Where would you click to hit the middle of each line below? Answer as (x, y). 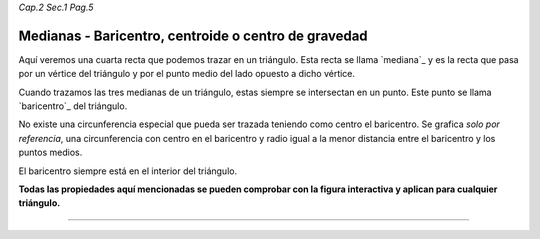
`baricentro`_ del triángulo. (73, 106)
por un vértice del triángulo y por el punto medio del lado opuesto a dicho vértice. (186, 74)
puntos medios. (50, 152)
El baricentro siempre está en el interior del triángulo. (128, 171)
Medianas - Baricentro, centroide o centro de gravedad (193, 35)
